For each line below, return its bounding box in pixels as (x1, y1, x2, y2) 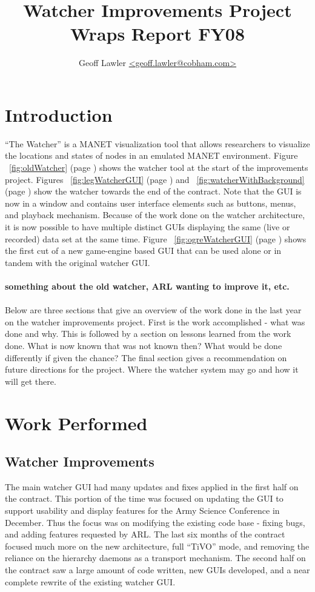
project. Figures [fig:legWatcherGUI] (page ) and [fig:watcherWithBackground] (5, 173, 305, 185)
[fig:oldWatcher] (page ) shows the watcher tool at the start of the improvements (9, 161, 308, 174)
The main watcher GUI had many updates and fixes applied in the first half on (5, 480, 299, 493)
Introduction (5, 102, 113, 127)
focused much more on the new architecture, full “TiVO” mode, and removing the (5, 539, 310, 552)
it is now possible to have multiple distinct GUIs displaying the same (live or (5, 221, 290, 233)
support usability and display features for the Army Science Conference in (5, 504, 280, 517)
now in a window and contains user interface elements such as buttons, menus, (5, 196, 296, 209)
